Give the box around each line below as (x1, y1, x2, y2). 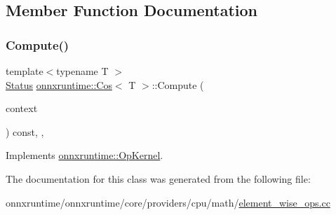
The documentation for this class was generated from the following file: (6, 171, 311, 186)
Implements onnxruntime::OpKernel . (6, 148, 163, 162)
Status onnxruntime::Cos (6, 77, 112, 92)
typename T (56, 64, 109, 78)
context (6, 101, 38, 116)
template (6, 64, 43, 78)
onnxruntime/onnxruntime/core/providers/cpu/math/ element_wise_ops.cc (6, 195, 330, 209)
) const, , (6, 124, 44, 139)
